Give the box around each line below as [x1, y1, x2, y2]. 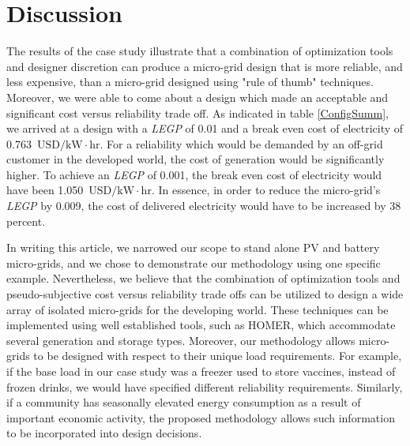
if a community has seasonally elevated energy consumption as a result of [6, 394, 361, 410]
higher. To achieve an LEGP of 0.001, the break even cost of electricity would [6, 166, 382, 182]
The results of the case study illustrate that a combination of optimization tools [6, 43, 393, 59]
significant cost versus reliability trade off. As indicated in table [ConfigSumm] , [6, 104, 389, 121]
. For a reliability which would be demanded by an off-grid [100, 135, 383, 152]
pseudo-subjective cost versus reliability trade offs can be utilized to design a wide [6, 286, 404, 302]
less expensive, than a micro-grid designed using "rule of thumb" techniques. [6, 73, 374, 90]
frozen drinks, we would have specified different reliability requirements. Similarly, [6, 378, 403, 395]
